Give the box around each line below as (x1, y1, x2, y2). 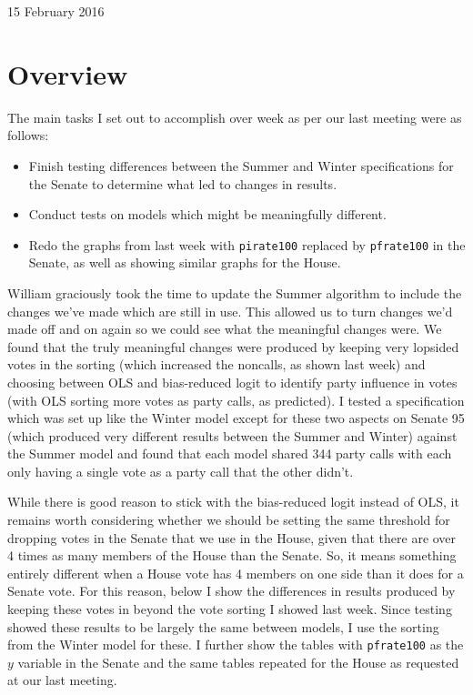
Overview (7, 55, 128, 92)
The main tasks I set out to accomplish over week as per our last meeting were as (7, 107, 462, 126)
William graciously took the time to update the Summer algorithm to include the (7, 283, 462, 302)
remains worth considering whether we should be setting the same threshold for (7, 510, 450, 529)
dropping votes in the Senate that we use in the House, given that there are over (7, 528, 457, 547)
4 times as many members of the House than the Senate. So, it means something (7, 546, 457, 565)
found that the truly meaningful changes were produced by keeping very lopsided (7, 337, 459, 356)
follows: (7, 126, 49, 145)
